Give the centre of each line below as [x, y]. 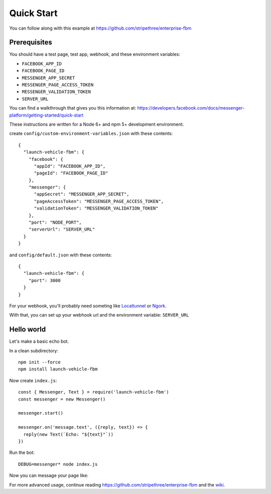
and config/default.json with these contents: [61, 255]
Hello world [28, 329]
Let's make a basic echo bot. [39, 341]
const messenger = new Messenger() [62, 399]
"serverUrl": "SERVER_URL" [62, 229]
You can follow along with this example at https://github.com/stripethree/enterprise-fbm [100, 28]
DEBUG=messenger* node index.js [58, 464]
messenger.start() [41, 413]
